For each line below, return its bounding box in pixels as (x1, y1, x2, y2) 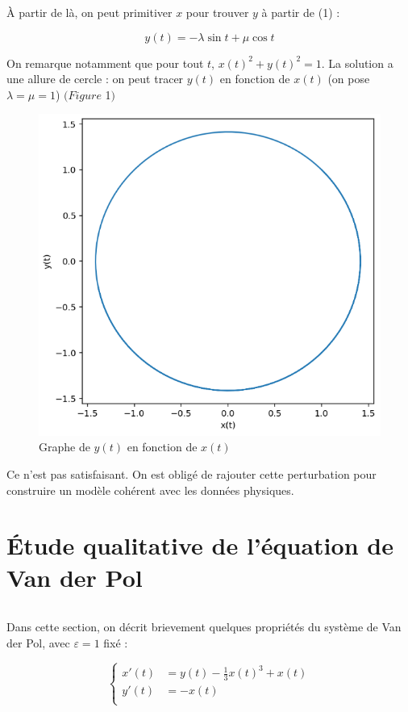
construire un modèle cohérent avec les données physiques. (6, 481, 294, 498)
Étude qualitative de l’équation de (6, 529, 393, 562)
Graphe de (39, 438, 90, 455)
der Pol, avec (6, 635, 70, 651)
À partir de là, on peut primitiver (6, 4, 173, 20)
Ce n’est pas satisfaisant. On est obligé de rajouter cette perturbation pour (6, 465, 377, 482)
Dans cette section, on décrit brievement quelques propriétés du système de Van (6, 618, 402, 635)
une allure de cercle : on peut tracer (6, 70, 184, 87)
